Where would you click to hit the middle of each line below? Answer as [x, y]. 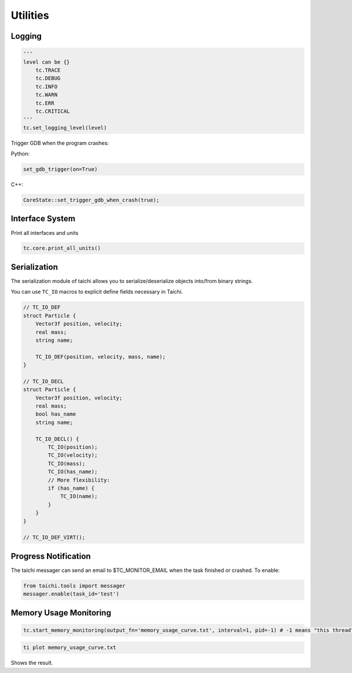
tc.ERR [45, 103]
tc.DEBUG [48, 78]
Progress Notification [51, 556]
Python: [20, 154]
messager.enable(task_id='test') [71, 594]
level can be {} [47, 62]
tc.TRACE [48, 70]
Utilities [30, 15]
